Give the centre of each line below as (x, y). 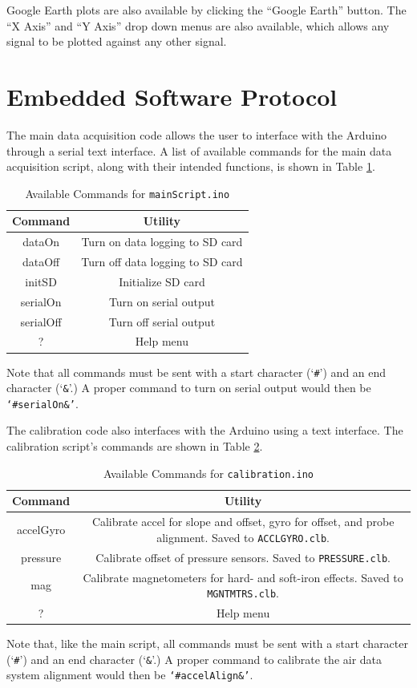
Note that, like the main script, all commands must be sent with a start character (207, 643)
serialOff (41, 321)
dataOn (41, 242)
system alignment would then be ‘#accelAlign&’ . (130, 675)
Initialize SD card (162, 281)
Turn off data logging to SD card (162, 262)
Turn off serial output (162, 321)
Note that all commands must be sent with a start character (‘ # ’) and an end (196, 372)
